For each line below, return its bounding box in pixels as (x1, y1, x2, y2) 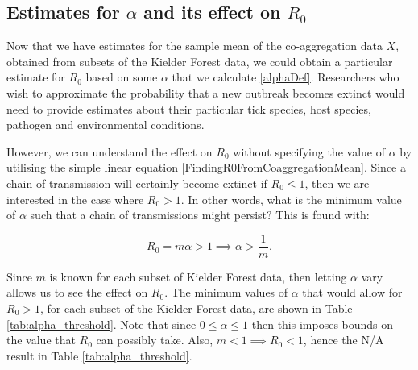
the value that (6, 331, 76, 348)
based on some (85, 69, 158, 85)
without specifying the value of (233, 143, 385, 160)
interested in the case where (6, 190, 144, 207)
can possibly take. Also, (96, 331, 213, 348)
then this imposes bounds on (251, 315, 394, 332)
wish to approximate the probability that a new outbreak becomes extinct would (6, 84, 405, 101)
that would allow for (302, 284, 403, 301)
